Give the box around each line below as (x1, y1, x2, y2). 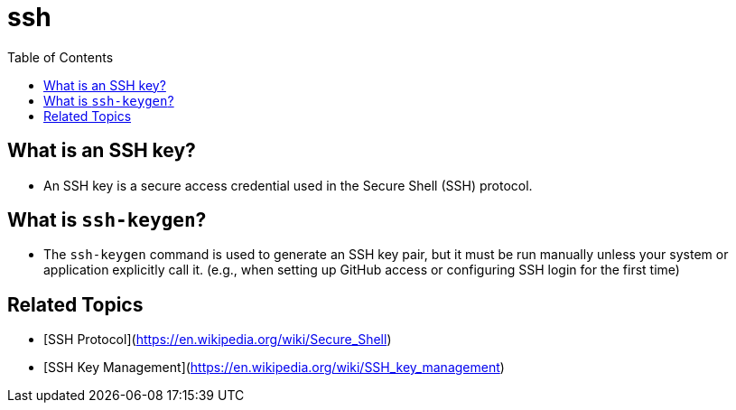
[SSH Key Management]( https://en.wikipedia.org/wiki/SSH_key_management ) (43, 359, 505, 376)
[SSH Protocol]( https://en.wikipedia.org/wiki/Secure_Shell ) (43, 331, 392, 348)
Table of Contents (7, 49, 114, 65)
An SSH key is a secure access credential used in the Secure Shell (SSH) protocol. (43, 177, 533, 193)
